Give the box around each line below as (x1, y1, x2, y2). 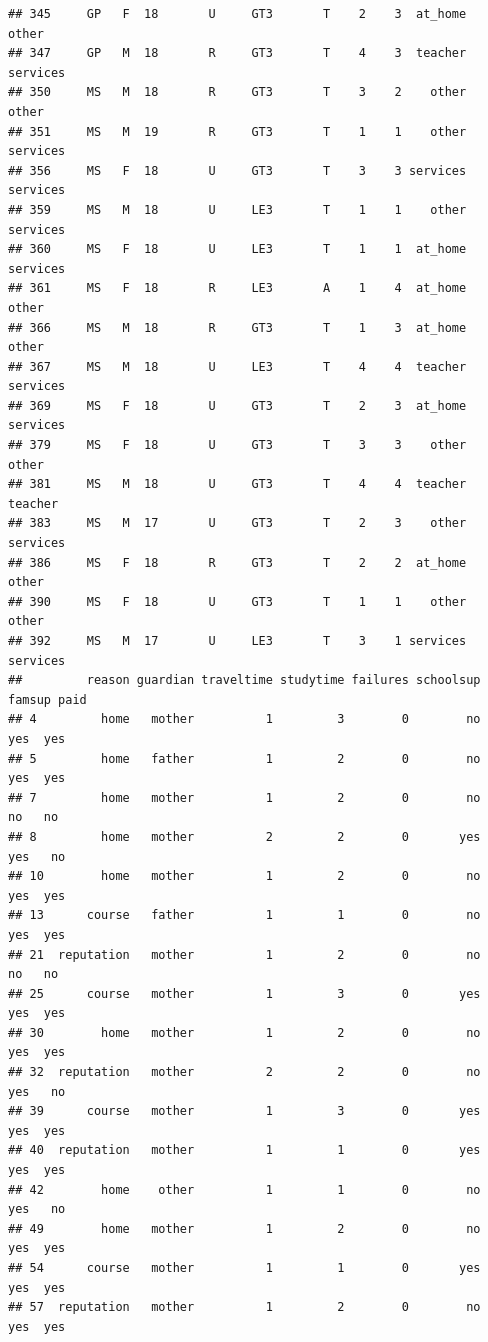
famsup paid (8, 692, 87, 707)
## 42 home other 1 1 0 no (8, 1182, 481, 1197)
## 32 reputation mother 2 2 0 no (8, 1065, 481, 1080)
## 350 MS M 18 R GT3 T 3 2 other (8, 85, 467, 100)
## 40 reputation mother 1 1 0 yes (8, 1143, 481, 1158)
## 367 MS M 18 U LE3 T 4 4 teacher (8, 359, 467, 374)
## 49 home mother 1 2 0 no (8, 1221, 481, 1236)
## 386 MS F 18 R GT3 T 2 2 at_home (8, 555, 467, 570)
